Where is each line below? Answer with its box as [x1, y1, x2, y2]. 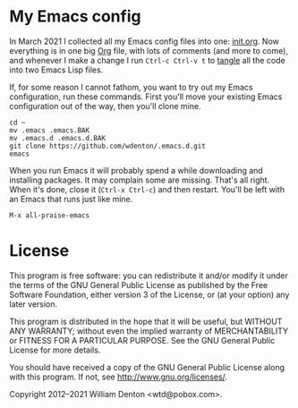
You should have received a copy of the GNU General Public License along [9, 361, 285, 372]
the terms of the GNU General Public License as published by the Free [9, 279, 268, 290]
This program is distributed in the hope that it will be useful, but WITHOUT [9, 316, 283, 327]
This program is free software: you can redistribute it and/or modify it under [9, 270, 288, 281]
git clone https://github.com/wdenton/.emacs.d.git [9, 141, 206, 150]
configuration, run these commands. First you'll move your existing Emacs [9, 91, 283, 102]
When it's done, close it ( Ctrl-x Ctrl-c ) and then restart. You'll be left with [9, 183, 285, 194]
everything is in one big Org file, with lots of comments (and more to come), [9, 45, 289, 55]
